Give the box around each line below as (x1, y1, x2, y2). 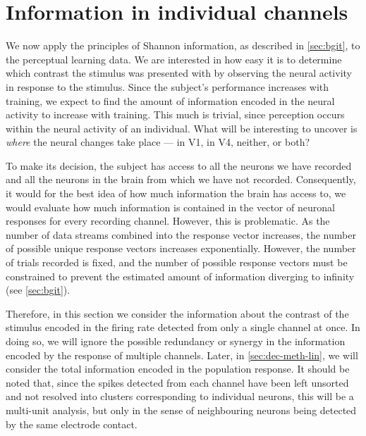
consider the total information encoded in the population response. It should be (6, 361, 350, 376)
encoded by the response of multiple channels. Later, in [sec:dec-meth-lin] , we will (6, 347, 358, 362)
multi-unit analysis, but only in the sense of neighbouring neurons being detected (6, 402, 357, 417)
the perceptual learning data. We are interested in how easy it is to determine (6, 51, 342, 66)
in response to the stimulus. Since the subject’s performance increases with (6, 79, 329, 94)
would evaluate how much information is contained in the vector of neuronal (6, 199, 335, 214)
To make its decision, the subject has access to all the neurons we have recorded (6, 158, 352, 173)
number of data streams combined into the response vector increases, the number (6, 227, 356, 242)
